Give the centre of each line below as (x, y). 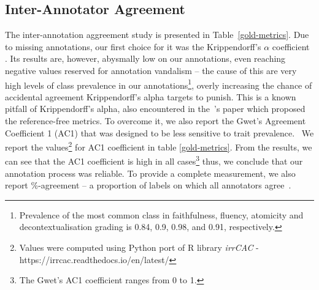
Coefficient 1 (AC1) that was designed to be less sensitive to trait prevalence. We (159, 132)
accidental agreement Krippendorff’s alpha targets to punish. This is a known (151, 96)
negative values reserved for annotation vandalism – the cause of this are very (151, 70)
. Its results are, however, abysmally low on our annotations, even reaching (145, 58)
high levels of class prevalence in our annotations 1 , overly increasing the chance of (159, 84)
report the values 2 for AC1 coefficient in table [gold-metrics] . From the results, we (159, 146)
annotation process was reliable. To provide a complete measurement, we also (150, 173)
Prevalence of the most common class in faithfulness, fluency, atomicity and (161, 214)
